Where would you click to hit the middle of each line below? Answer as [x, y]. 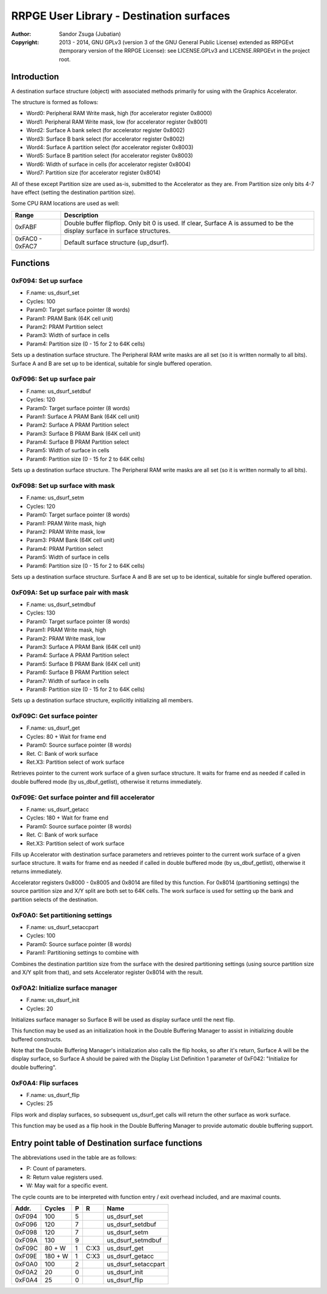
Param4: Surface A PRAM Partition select [78, 655]
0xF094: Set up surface [47, 281]
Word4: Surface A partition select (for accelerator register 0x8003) [110, 147]
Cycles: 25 [40, 1104]
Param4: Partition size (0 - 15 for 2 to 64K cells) [86, 344]
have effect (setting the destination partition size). [73, 192]
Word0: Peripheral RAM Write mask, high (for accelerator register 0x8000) [119, 113]
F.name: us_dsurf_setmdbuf [61, 605]
